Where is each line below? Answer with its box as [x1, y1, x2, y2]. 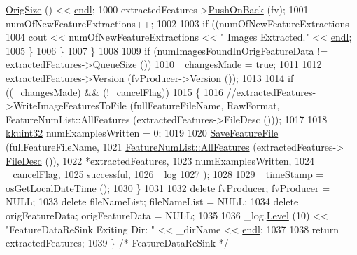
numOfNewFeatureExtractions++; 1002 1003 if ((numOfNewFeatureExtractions [6, 15, 349, 30]
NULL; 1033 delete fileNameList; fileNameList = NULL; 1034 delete [6, 194, 299, 209]
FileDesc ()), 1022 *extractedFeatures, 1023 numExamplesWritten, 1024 [6, 153, 314, 167]
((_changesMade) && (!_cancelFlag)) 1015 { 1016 [6, 84, 223, 99]
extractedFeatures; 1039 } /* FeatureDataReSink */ [6, 235, 229, 250]
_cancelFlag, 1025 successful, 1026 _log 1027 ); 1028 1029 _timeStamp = [6, 167, 324, 181]
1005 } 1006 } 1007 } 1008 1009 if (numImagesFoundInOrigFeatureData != [6, 43, 328, 57]
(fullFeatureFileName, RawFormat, [129, 98, 280, 113]
